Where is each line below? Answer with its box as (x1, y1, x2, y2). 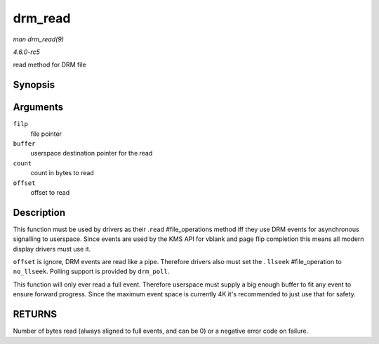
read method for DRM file (13, 60, 87, 69)
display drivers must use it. (13, 245, 91, 253)
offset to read (30, 188, 70, 196)
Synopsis (13, 79, 55, 91)
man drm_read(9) (13, 35, 65, 43)
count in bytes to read (30, 169, 94, 177)
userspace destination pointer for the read (30, 149, 153, 158)
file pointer (30, 130, 62, 138)
